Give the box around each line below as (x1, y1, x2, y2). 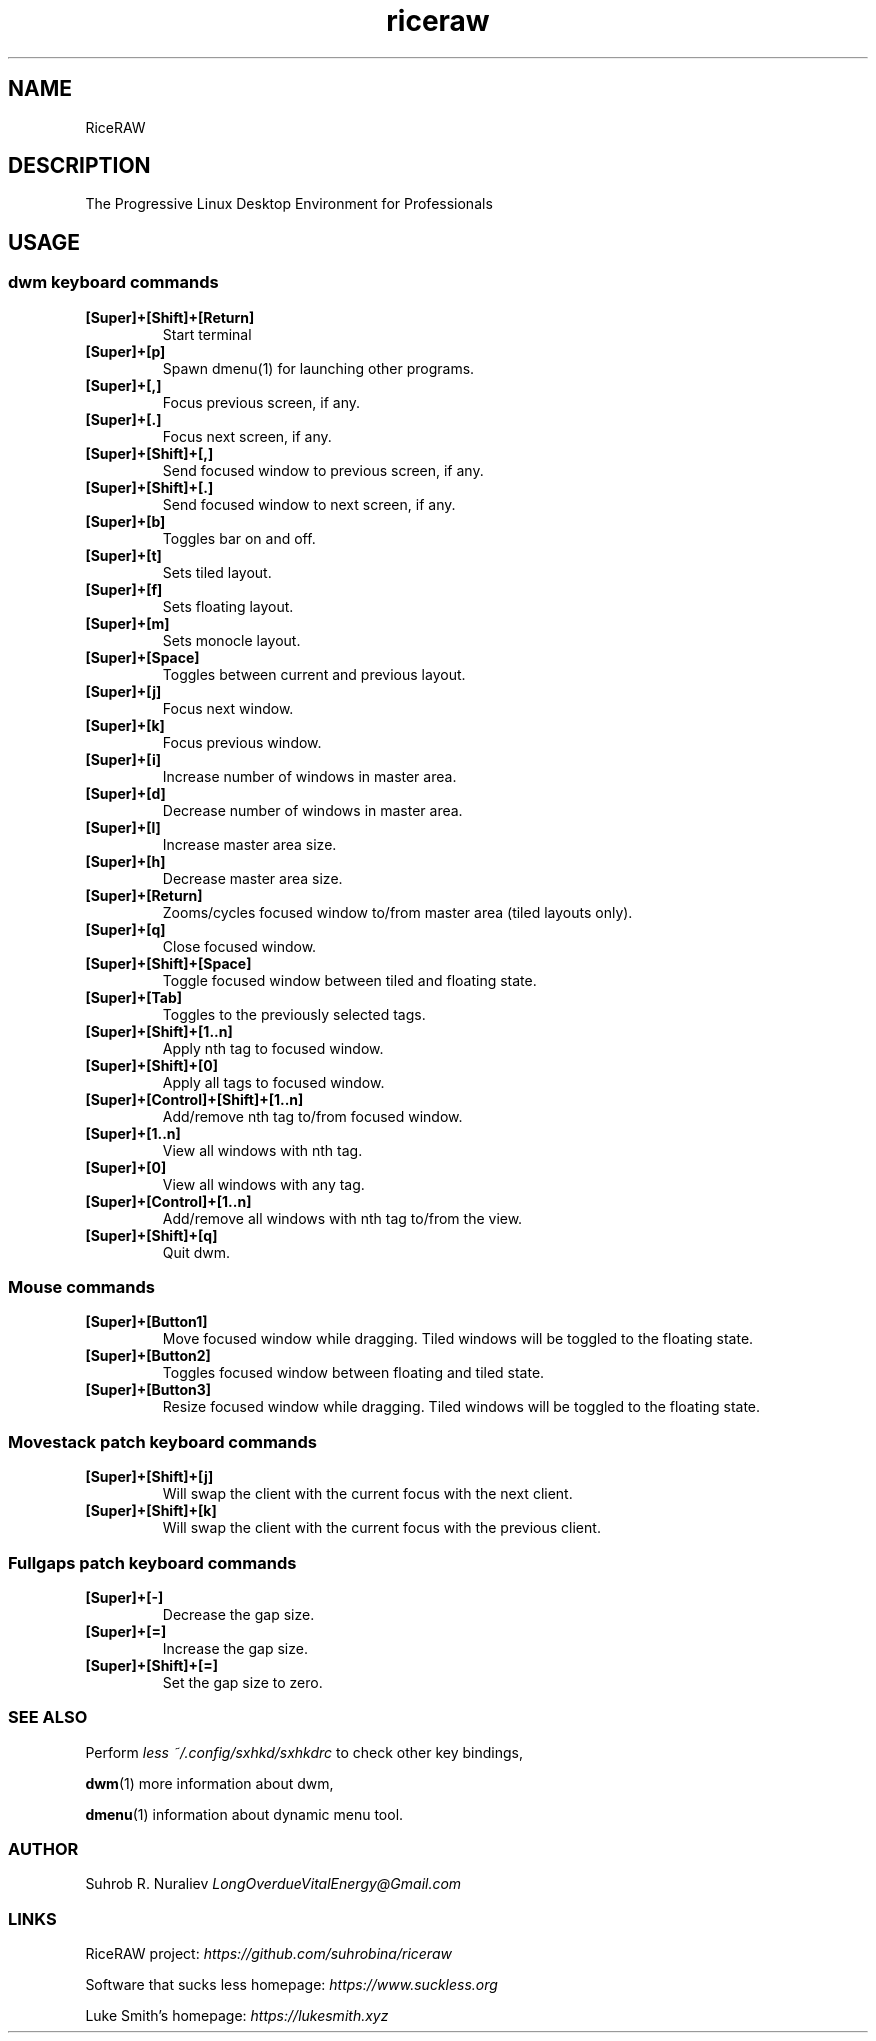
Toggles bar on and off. (162, 529, 316, 547)
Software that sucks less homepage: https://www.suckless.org (85, 1976, 498, 1994)
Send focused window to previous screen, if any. (162, 461, 484, 479)
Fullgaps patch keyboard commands (8, 1552, 297, 1573)
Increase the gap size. (162, 1639, 308, 1657)
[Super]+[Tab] (85, 988, 183, 1006)
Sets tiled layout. (162, 563, 272, 581)
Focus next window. (162, 699, 294, 717)
